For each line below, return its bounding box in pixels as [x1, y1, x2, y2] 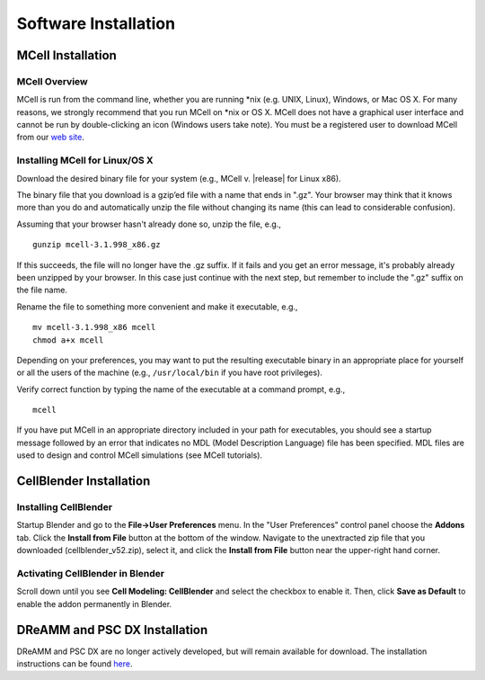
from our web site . [16, 131, 85, 143]
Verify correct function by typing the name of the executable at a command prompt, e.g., [16, 383, 346, 395]
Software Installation [16, 13, 175, 33]
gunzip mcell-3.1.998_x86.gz [32, 239, 161, 250]
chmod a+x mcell [32, 335, 104, 345]
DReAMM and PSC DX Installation [16, 622, 208, 638]
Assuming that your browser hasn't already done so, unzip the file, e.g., [16, 219, 282, 229]
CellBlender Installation [16, 473, 151, 489]
